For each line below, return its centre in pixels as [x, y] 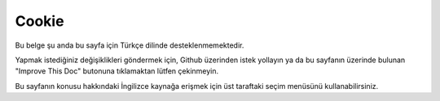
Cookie [40, 21]
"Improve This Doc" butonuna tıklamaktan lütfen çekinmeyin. [117, 71]
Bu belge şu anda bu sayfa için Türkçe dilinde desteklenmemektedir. [130, 45]
